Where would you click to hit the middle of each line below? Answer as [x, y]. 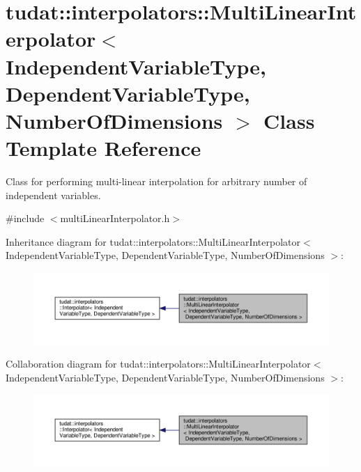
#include [25, 218]
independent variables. [53, 195]
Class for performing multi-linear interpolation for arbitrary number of [156, 181]
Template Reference [103, 148]
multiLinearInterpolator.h [115, 218]
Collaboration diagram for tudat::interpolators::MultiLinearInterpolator [158, 364]
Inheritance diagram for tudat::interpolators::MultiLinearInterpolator [153, 241]
